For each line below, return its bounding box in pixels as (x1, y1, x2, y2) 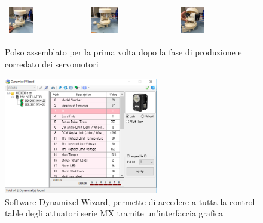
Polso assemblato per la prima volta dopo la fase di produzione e (5, 46, 242, 58)
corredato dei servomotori (5, 58, 99, 70)
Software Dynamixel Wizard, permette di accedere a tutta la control (5, 195, 255, 207)
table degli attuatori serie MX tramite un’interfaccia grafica (5, 207, 224, 219)
